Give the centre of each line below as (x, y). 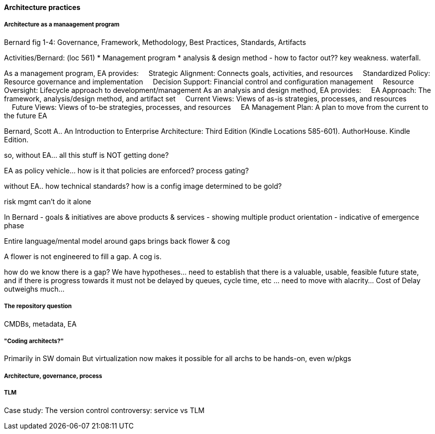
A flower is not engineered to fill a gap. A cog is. (83, 256)
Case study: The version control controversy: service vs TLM (104, 410)
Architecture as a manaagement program (62, 25)
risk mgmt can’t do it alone (48, 201)
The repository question (38, 306)
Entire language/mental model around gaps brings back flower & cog (117, 241)
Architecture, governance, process (53, 376)
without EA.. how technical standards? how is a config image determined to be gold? (143, 186)
